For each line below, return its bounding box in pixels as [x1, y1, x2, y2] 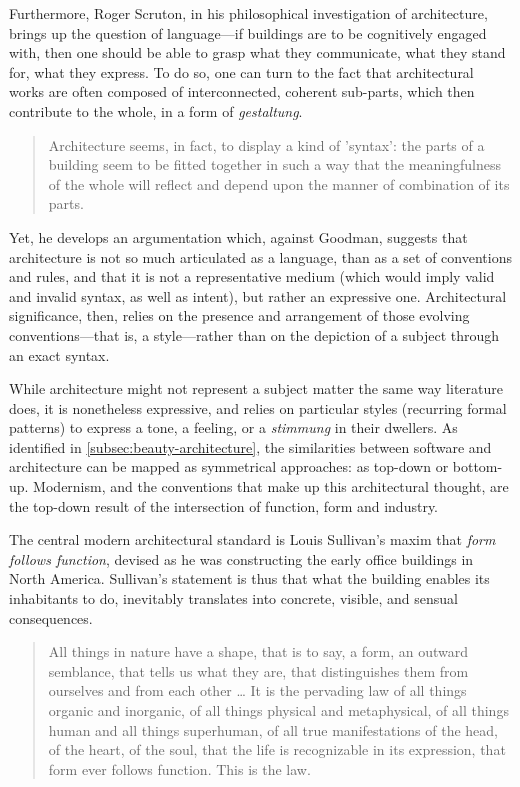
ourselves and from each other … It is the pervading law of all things [48, 680, 467, 701]
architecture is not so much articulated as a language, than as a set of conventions [9, 246, 512, 267]
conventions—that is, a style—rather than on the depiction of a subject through [9, 324, 500, 345]
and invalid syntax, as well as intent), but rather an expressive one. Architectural [9, 285, 507, 306]
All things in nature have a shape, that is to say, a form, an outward [48, 641, 469, 662]
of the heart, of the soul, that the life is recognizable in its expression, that [48, 739, 506, 760]
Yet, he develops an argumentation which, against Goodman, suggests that [9, 226, 468, 247]
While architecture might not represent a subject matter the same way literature [9, 378, 503, 399]
